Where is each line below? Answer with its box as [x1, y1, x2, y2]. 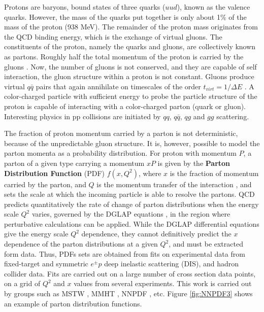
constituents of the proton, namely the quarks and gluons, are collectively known [4, 41, 256, 52]
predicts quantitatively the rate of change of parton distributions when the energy [4, 198, 259, 209]
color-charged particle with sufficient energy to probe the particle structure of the [4, 91, 257, 101]
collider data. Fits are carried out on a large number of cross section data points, [4, 268, 256, 279]
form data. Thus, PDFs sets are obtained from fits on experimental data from [4, 248, 245, 259]
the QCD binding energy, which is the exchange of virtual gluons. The [4, 31, 222, 42]
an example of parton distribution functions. [4, 298, 142, 308]
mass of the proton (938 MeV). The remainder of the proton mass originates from [4, 21, 258, 32]
